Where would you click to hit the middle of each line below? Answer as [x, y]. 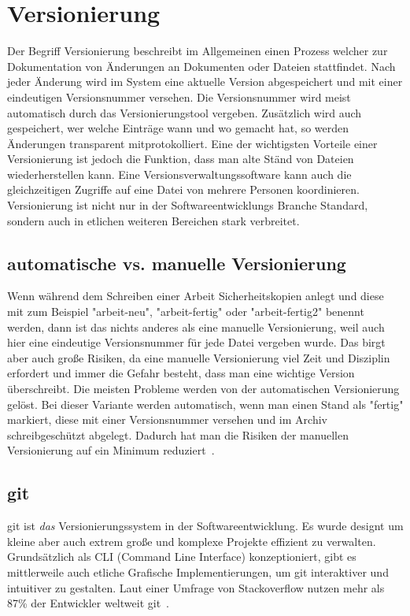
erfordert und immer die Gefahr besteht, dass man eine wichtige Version [181, 373]
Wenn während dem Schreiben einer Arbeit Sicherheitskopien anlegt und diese [196, 296]
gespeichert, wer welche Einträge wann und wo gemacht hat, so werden [178, 128]
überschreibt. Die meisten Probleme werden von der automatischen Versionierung [203, 389]
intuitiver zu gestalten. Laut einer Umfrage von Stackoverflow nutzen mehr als [196, 587]
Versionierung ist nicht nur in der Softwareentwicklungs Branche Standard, [188, 205]
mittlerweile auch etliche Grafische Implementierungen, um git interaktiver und [198, 571]
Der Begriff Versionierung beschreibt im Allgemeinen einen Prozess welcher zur [198, 51]
